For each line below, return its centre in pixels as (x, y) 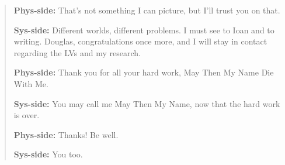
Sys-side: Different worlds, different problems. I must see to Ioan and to (144, 30)
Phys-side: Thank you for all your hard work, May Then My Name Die (144, 72)
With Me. (31, 83)
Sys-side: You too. (48, 154)
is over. (27, 115)
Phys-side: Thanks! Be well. (66, 134)
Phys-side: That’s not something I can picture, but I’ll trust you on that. (147, 10)
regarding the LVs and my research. (77, 52)
